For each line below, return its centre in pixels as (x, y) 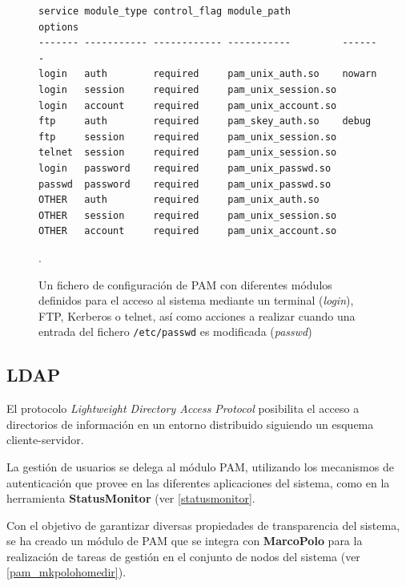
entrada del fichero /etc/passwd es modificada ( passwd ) (175, 331)
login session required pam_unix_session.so (188, 89)
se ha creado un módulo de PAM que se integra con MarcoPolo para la (185, 541)
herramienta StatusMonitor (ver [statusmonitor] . (131, 498)
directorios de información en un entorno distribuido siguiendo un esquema (190, 424)
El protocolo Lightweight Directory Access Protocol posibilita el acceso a (183, 408)
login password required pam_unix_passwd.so (185, 168)
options (59, 27)
